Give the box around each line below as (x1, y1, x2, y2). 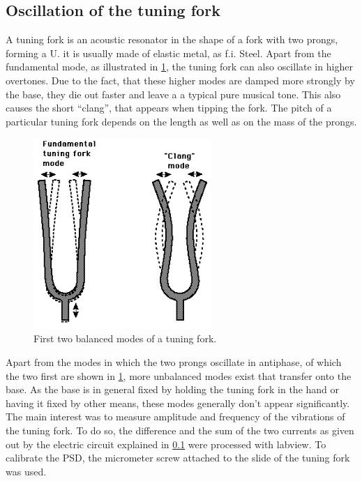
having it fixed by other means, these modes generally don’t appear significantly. (6, 395, 350, 410)
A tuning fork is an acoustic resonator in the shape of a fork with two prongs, (6, 32, 338, 47)
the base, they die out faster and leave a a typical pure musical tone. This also (6, 86, 341, 101)
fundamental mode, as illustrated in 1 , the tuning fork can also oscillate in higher (6, 59, 353, 74)
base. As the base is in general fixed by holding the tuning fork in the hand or (6, 382, 340, 397)
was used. (6, 464, 47, 478)
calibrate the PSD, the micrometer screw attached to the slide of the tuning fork (6, 450, 350, 465)
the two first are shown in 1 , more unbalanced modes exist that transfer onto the (6, 368, 352, 383)
